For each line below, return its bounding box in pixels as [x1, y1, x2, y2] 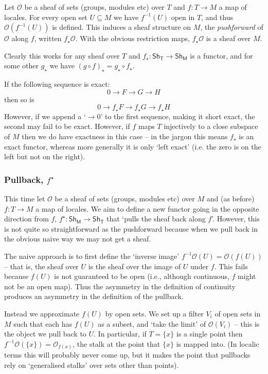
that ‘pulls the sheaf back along [106, 213, 206, 224]
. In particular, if [94, 328, 147, 339]
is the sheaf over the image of [88, 260, 181, 271]
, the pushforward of [200, 22, 263, 32]
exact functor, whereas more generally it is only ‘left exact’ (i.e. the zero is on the [4, 141, 261, 152]
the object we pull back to [4, 328, 86, 339]
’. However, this [211, 213, 260, 224]
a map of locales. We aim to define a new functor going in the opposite [35, 203, 259, 214]
